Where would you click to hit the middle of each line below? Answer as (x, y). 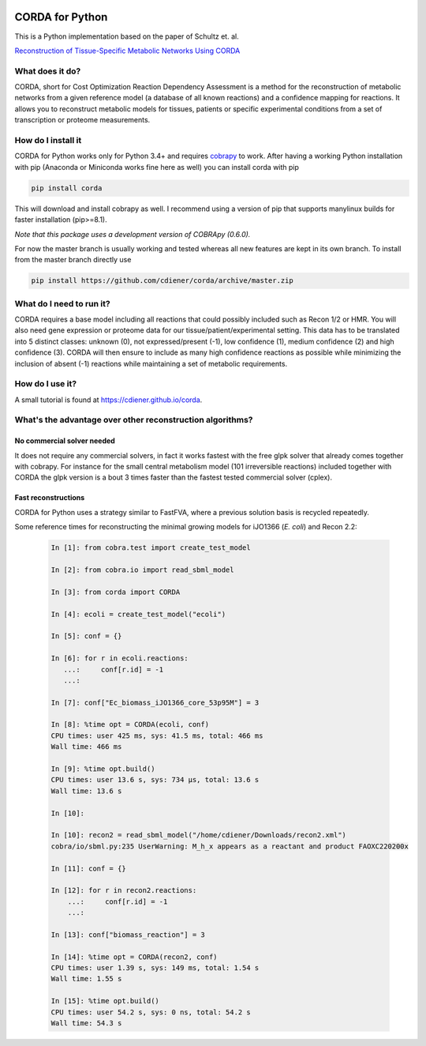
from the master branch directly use (73, 260)
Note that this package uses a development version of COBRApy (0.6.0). (133, 234)
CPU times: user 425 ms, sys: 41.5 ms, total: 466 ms (157, 736)
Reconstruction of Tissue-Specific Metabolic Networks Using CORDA (127, 51)
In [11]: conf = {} (88, 868)
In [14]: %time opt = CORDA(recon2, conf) (134, 957)
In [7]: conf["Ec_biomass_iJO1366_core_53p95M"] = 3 (155, 702)
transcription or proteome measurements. (82, 120)
